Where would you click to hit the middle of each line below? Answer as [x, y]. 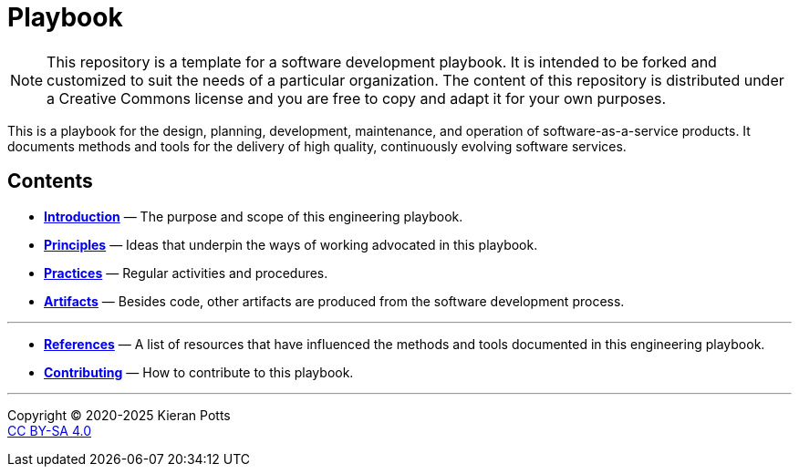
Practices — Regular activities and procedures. [186, 273]
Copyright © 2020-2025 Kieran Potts [119, 415]
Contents [50, 181]
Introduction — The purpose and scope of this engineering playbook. [254, 216]
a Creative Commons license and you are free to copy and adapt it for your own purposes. [357, 98]
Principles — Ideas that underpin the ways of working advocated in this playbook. [291, 244]
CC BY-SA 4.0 [50, 430]
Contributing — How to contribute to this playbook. [199, 372]
